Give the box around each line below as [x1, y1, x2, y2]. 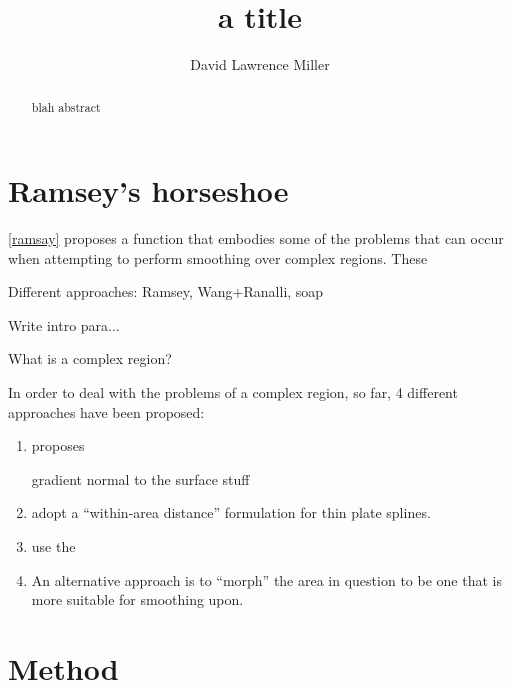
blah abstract [31, 98, 101, 115]
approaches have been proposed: [8, 401, 205, 422]
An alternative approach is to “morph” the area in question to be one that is [31, 569, 502, 590]
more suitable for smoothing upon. [31, 589, 244, 610]
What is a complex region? [8, 348, 172, 369]
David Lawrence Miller [190, 54, 330, 75]
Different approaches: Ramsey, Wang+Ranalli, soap [8, 281, 324, 302]
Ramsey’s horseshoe [8, 170, 289, 211]
